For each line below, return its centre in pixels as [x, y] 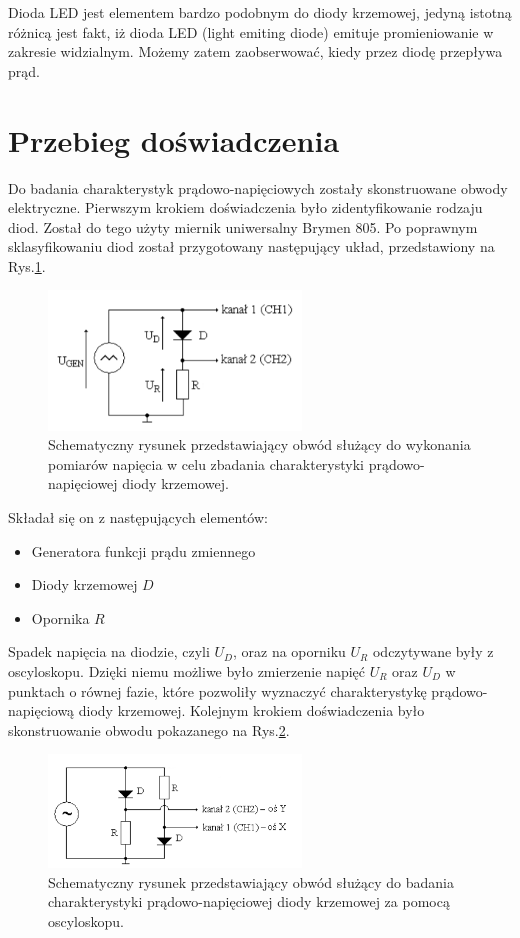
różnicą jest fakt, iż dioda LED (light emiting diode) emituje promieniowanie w [251, 31]
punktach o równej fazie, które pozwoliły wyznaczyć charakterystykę [217, 690]
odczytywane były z [433, 651]
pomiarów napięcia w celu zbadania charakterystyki [206, 463]
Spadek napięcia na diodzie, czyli [109, 651]
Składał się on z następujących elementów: [138, 516]
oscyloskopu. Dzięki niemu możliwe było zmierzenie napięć [186, 670]
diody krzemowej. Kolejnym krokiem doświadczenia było [251, 710]
